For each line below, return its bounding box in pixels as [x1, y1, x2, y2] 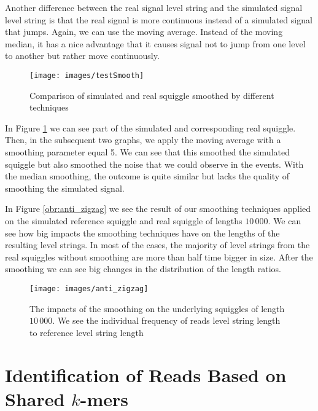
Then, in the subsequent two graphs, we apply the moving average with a [5, 133, 281, 146]
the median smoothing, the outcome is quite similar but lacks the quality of [5, 170, 290, 182]
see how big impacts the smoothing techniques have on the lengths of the [5, 226, 280, 239]
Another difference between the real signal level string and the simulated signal [5, 1, 303, 14]
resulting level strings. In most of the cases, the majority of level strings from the [5, 238, 310, 251]
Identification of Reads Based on [5, 362, 287, 387]
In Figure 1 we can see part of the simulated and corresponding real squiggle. [5, 121, 296, 134]
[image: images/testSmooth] [29, 71, 144, 80]
